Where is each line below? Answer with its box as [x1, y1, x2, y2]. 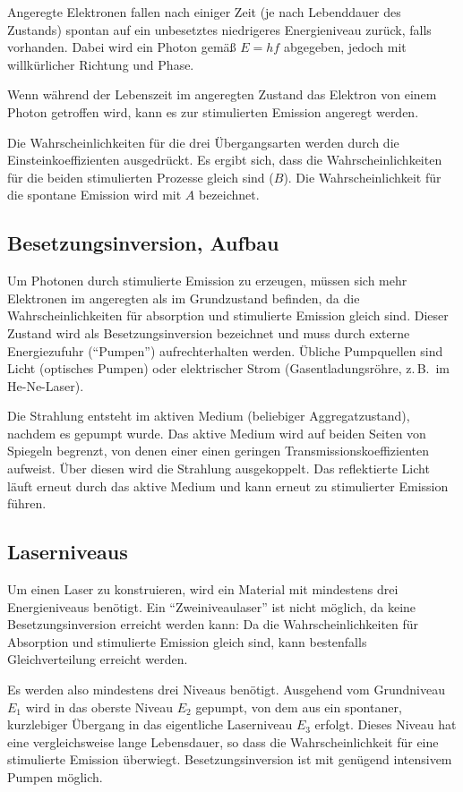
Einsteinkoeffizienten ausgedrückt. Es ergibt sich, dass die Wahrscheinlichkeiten [7, 150, 442, 169]
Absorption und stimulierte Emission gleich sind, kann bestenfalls [7, 632, 367, 651]
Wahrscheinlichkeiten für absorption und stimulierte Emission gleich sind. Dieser [7, 306, 449, 325]
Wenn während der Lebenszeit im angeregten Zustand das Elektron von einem [7, 85, 437, 104]
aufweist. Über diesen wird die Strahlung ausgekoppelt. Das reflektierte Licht [7, 459, 430, 478]
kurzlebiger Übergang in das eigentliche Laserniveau [7, 715, 293, 734]
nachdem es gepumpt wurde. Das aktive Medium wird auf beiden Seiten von [7, 423, 426, 442]
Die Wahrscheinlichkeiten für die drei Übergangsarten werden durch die [7, 132, 399, 151]
